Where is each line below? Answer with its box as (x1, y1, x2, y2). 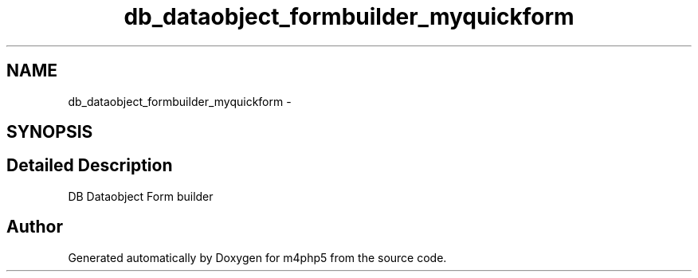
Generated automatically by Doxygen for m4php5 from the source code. (68, 250, 447, 264)
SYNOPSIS (6, 122, 93, 143)
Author (6, 217, 63, 237)
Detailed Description (6, 155, 173, 176)
